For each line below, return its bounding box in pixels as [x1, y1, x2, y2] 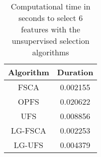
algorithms [32, 46, 69, 58]
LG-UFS [13, 139, 44, 151]
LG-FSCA [11, 125, 46, 136]
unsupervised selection [11, 35, 90, 46]
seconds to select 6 [18, 12, 83, 23]
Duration [57, 66, 94, 78]
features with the [21, 23, 81, 35]
